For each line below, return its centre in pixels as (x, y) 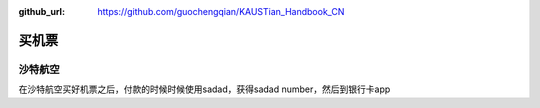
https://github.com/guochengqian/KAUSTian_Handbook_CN (221, 11)
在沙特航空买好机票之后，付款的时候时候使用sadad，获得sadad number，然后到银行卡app (204, 89)
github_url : (41, 11)
